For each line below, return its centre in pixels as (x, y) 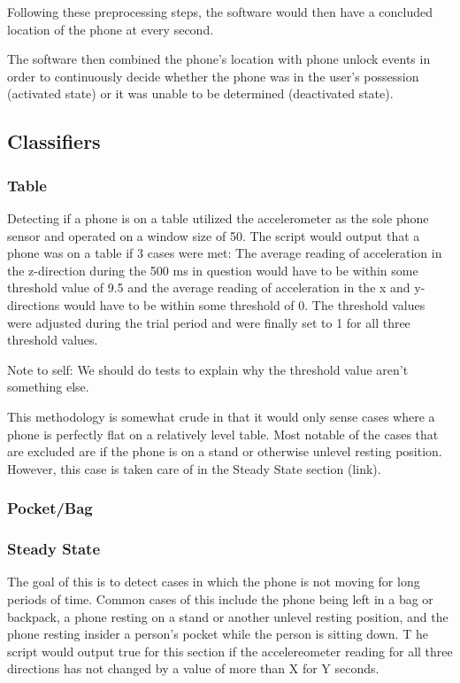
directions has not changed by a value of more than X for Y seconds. (193, 668)
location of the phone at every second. (111, 29)
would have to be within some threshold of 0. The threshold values (244, 304)
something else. (48, 387)
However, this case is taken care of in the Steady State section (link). (194, 468)
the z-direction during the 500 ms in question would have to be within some (213, 270)
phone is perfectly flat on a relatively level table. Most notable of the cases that (223, 434)
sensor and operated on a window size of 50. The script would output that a (214, 235)
